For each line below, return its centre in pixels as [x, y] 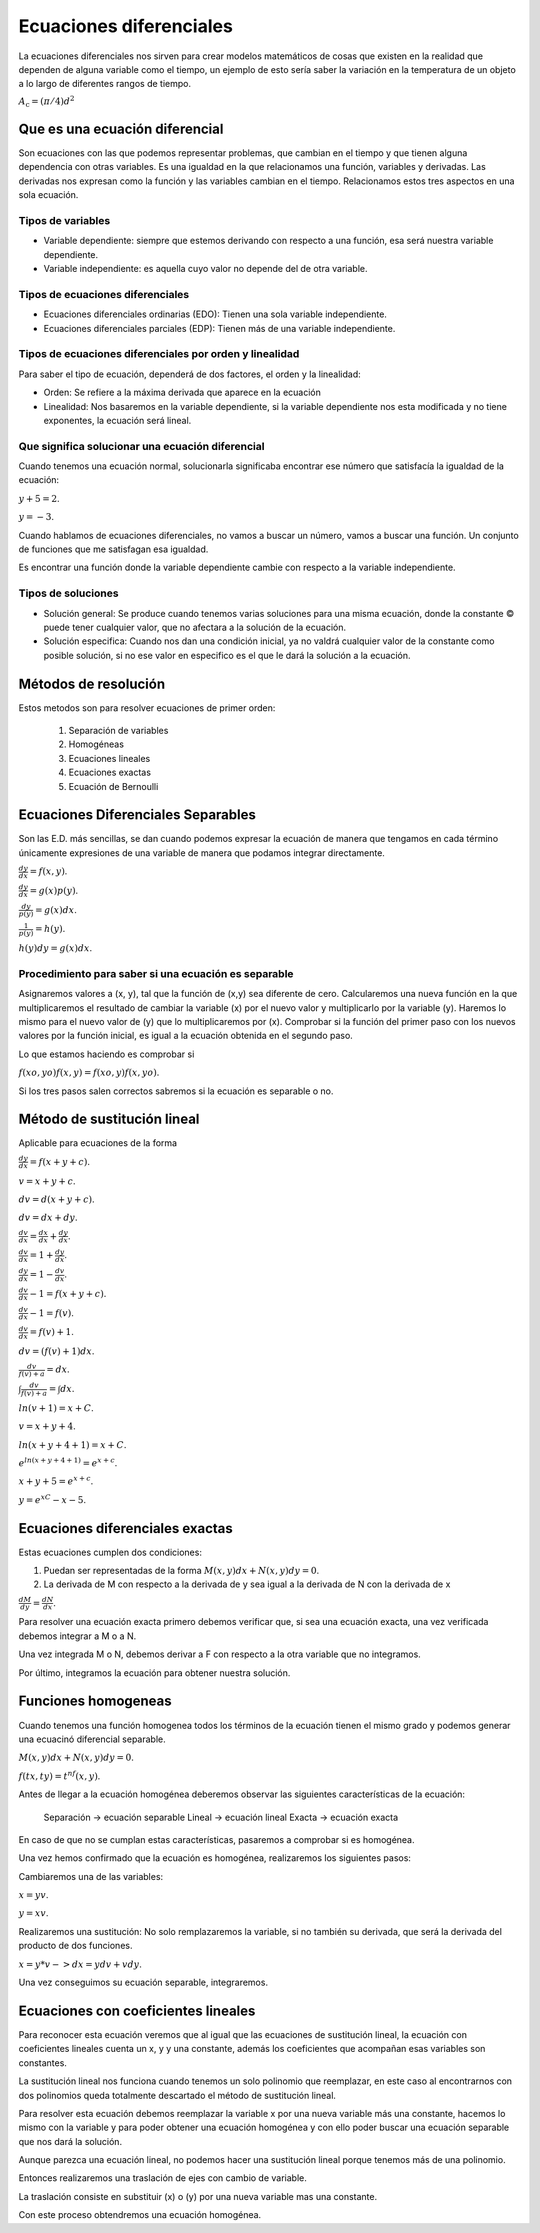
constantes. [42, 2062]
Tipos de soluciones [68, 593]
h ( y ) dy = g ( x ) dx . [55, 948]
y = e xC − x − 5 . [52, 1499]
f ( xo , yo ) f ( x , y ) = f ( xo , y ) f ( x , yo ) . [89, 1072]
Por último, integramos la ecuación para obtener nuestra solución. [154, 1672]
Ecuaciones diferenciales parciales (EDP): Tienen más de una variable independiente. [219, 328]
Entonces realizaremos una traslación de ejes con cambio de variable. [162, 2178]
